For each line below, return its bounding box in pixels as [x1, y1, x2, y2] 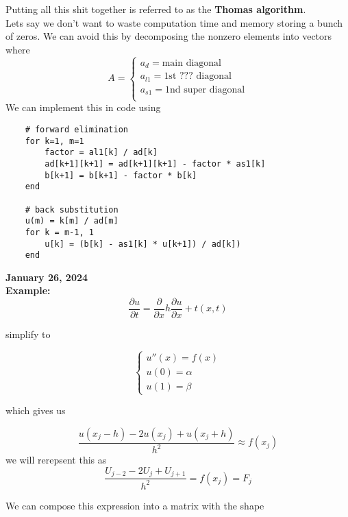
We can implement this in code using [5, 100, 161, 115]
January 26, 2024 [5, 269, 88, 284]
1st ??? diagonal [164, 71, 232, 82]
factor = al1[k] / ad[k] [45, 147, 158, 158]
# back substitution [25, 204, 119, 215]
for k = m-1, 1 [25, 227, 94, 237]
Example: [5, 283, 51, 298]
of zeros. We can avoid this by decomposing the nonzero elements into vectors [5, 29, 332, 43]
